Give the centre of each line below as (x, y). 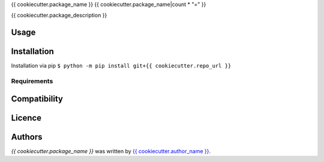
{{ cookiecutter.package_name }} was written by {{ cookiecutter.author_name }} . (111, 151)
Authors (27, 137)
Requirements (32, 81)
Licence (26, 117)
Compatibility (37, 99)
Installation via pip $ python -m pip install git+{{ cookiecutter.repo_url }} (121, 66)
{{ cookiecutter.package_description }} (59, 16)
